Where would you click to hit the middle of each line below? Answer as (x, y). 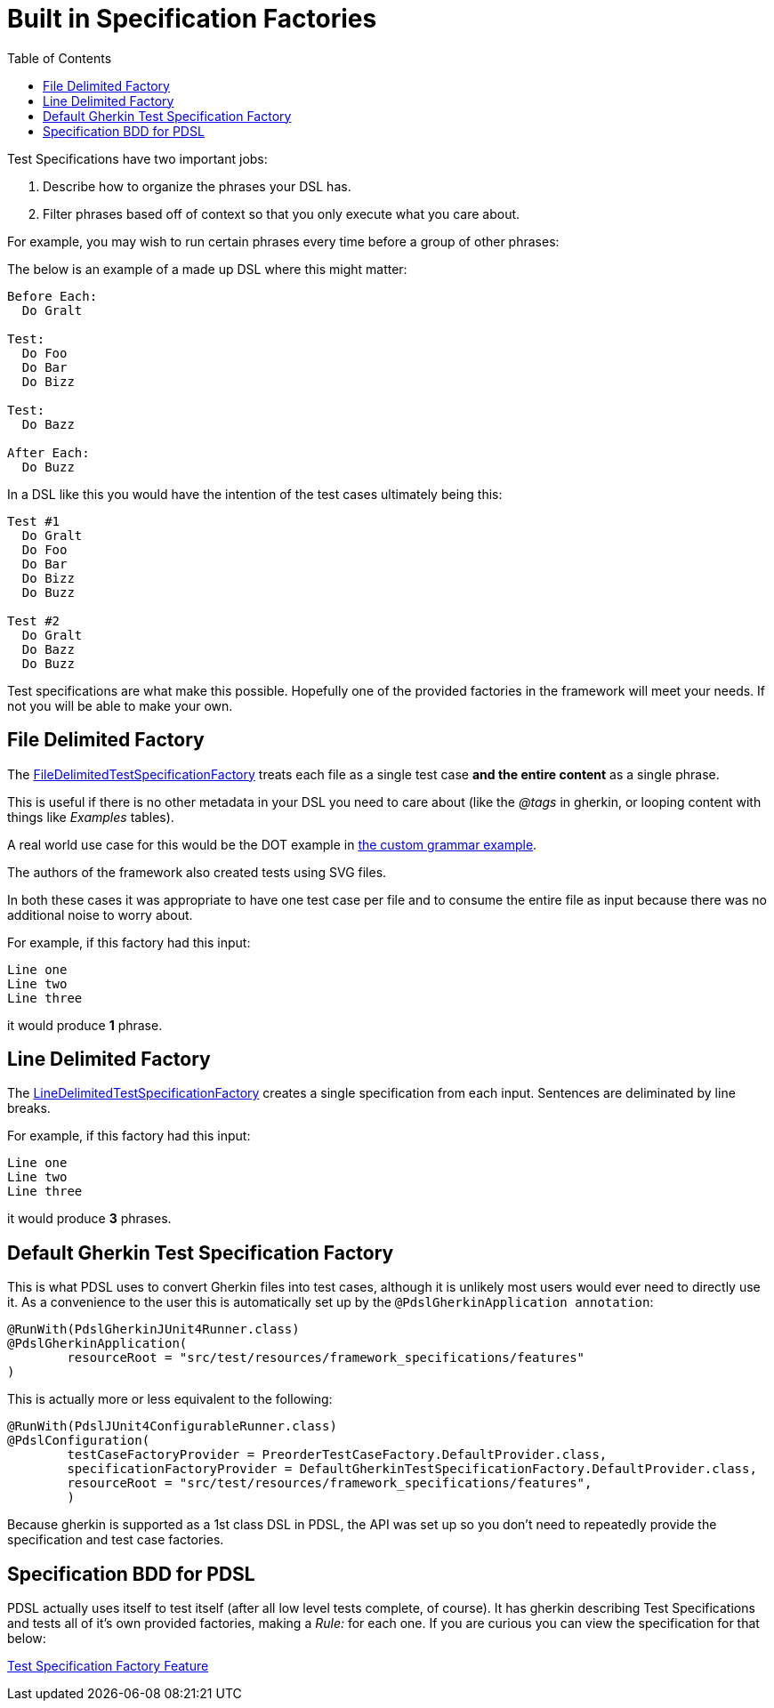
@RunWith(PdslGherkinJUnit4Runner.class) (153, 1329)
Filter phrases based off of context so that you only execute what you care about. (282, 213)
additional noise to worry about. (100, 914)
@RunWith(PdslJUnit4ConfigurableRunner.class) (172, 1426)
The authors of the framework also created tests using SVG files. (197, 872)
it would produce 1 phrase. (85, 1025)
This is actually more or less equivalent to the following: (170, 1399)
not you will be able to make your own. (120, 705)
